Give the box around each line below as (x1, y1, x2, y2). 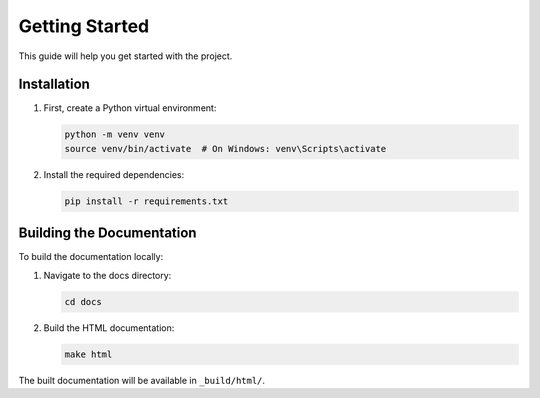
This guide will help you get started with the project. (18, 50, 233, 62)
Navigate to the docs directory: (43, 269, 172, 281)
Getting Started (18, 15, 150, 37)
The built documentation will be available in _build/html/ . (18, 374, 265, 386)
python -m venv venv (64, 129, 165, 140)
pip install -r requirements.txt (64, 195, 229, 207)
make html (64, 348, 113, 360)
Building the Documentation (18, 225, 197, 242)
